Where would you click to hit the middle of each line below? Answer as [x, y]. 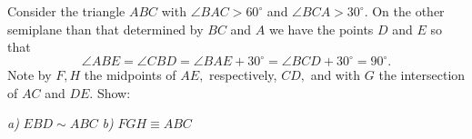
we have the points [321, 29]
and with [336, 75]
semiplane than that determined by [105, 29]
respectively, [243, 75]
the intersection [422, 75]
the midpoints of [130, 75]
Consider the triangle [66, 11]
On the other [408, 11]
